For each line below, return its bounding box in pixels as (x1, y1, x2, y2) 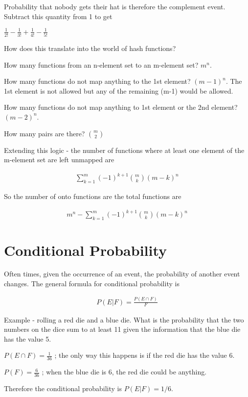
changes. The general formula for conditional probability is (4, 278, 180, 288)
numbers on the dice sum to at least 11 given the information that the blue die (4, 324, 241, 334)
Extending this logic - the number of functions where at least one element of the (4, 145, 245, 155)
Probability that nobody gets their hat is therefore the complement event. (4, 1, 225, 11)
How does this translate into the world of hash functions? (4, 43, 176, 53)
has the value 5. (4, 333, 51, 344)
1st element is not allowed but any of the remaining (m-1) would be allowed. (4, 85, 233, 96)
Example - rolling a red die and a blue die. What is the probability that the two (4, 314, 244, 324)
